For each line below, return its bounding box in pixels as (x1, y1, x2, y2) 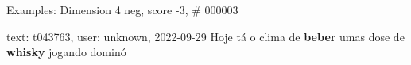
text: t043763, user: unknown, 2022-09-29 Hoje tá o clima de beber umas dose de (6, 28, 405, 44)
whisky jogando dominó (6, 44, 126, 60)
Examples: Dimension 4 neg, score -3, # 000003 (6, 2, 238, 17)
